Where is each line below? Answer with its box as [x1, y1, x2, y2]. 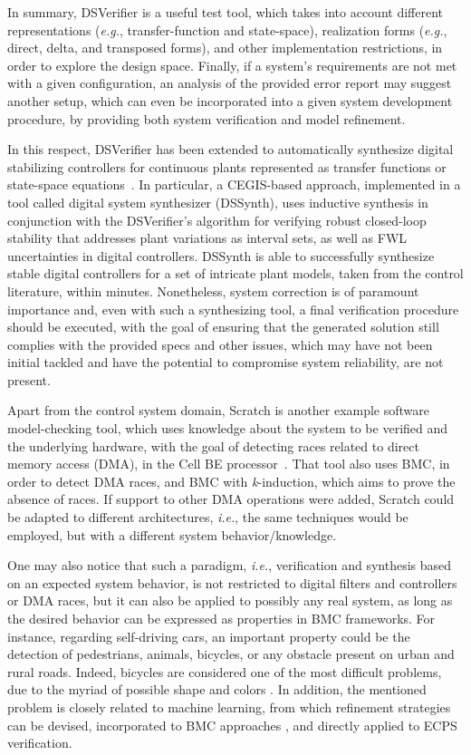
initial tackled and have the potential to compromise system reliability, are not [7, 353, 444, 372]
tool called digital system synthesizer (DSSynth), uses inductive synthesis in [7, 192, 428, 211]
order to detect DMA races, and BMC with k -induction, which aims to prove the [7, 471, 456, 490]
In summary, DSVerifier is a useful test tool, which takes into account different [7, 3, 443, 21]
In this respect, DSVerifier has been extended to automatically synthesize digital [7, 140, 454, 159]
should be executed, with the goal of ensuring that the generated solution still [7, 317, 439, 336]
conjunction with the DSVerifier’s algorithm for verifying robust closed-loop [7, 210, 427, 229]
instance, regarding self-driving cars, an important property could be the [7, 626, 410, 645]
